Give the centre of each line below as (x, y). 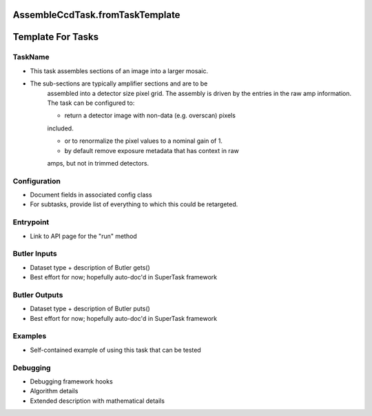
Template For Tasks (56, 37)
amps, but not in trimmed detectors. (98, 163)
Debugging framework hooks (71, 381)
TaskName (31, 57)
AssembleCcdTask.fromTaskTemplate (96, 15)
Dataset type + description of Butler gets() (90, 267)
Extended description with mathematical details (97, 401)
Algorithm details (54, 391)
